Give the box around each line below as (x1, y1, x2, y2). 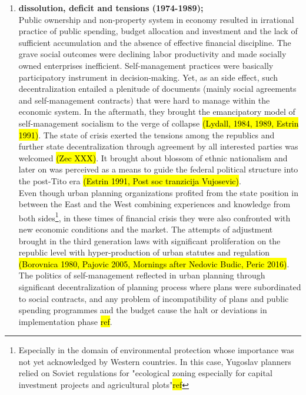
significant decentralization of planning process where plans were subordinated (18, 280, 301, 293)
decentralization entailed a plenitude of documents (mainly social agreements (18, 82, 297, 95)
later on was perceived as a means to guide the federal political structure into (18, 163, 298, 175)
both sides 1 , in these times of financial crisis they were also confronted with (18, 210, 291, 224)
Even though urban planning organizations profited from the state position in (18, 186, 298, 198)
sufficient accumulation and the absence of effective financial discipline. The (18, 36, 291, 48)
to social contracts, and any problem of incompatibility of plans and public (18, 292, 289, 304)
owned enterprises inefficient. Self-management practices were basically (18, 59, 274, 71)
